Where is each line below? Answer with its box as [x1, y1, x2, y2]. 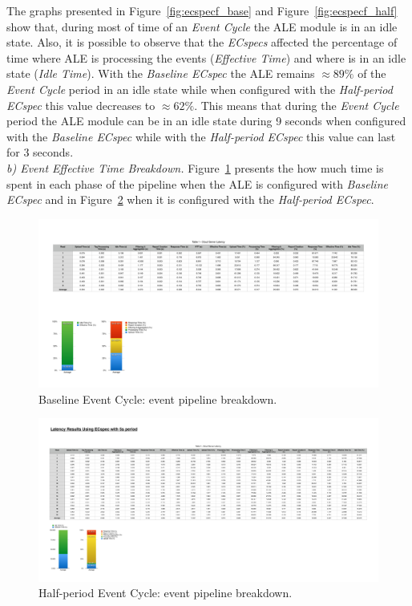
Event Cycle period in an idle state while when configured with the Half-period [6, 80, 393, 97]
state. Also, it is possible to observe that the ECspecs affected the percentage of [6, 34, 398, 51]
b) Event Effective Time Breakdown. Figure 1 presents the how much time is [6, 159, 384, 176]
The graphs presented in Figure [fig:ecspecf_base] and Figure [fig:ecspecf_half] [6, 2, 398, 18]
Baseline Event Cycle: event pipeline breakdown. [38, 390, 277, 407]
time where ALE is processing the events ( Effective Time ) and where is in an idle [6, 49, 406, 66]
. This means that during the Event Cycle [194, 96, 399, 113]
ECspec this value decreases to [6, 96, 156, 113]
